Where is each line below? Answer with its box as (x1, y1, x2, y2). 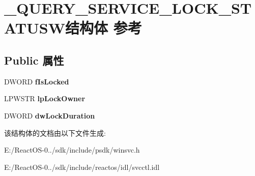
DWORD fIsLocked (4, 76, 69, 86)
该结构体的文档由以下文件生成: (4, 127, 106, 138)
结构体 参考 (65, 17, 142, 38)
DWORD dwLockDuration (4, 110, 95, 121)
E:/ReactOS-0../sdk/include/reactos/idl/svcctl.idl (4, 161, 160, 172)
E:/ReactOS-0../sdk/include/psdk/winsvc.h (4, 144, 140, 155)
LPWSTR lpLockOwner (4, 93, 86, 104)
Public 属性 (4, 52, 64, 68)
